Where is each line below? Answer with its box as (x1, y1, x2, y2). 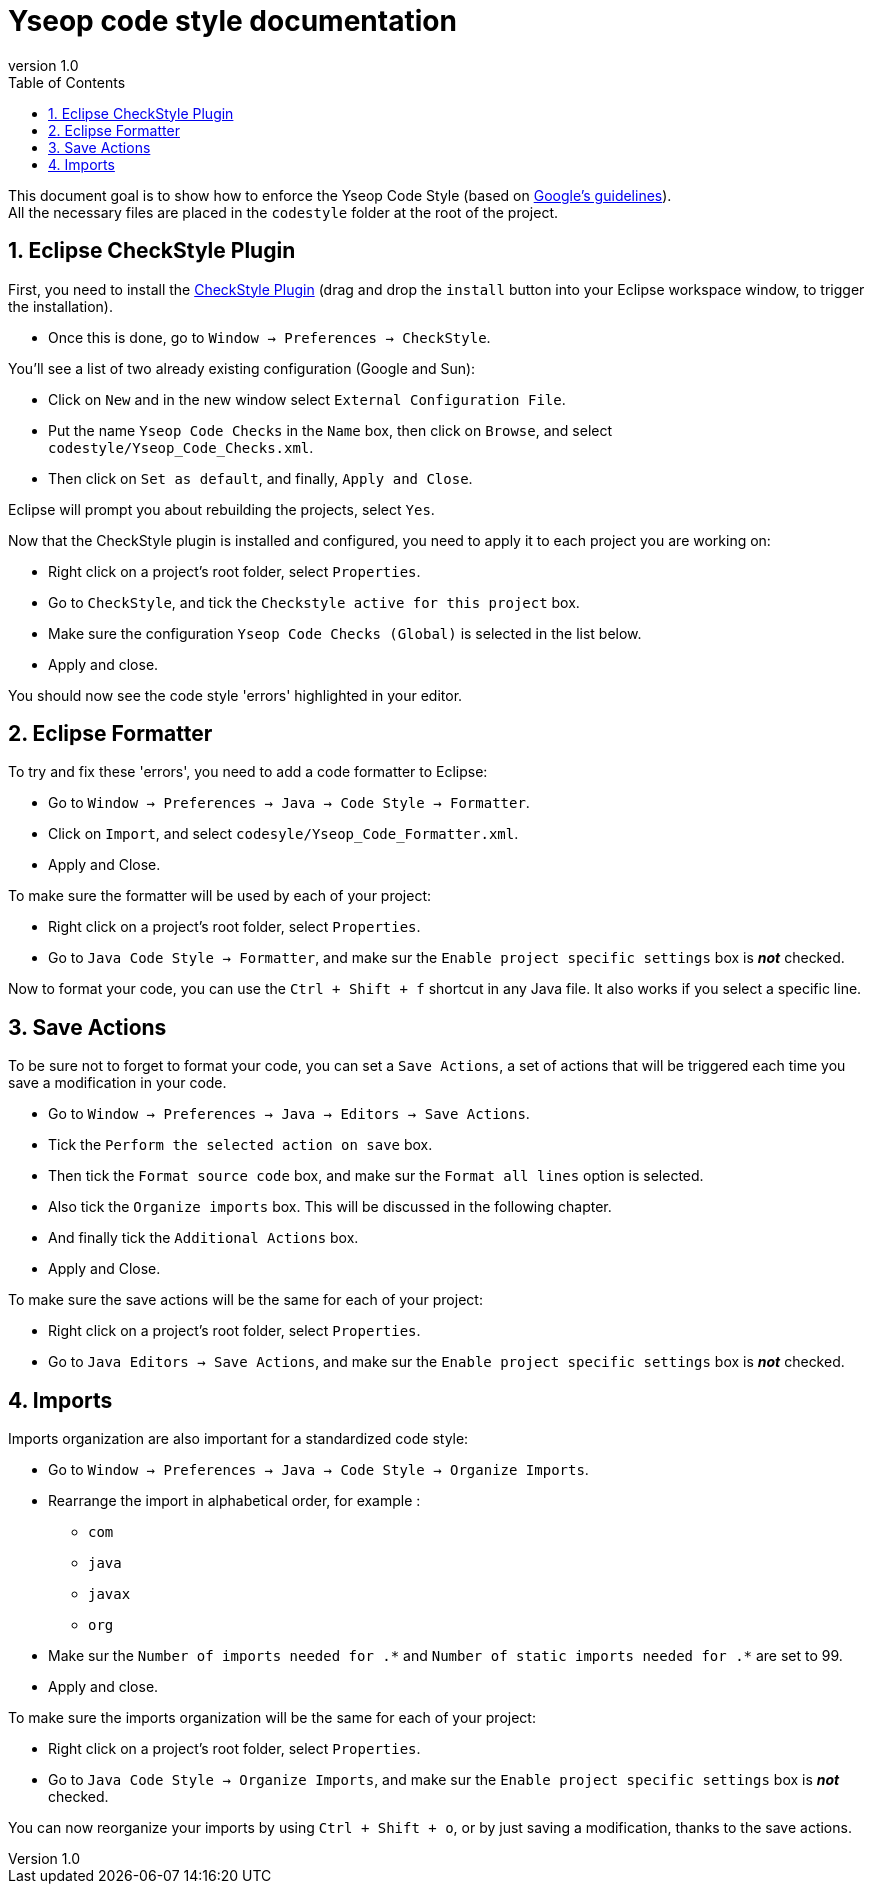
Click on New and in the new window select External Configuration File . (48, 390, 566, 408)
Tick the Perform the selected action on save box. (48, 1136, 433, 1154)
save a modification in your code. (8, 1074, 227, 1092)
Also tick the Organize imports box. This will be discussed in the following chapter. (48, 1198, 612, 1216)
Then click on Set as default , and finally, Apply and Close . (48, 469, 473, 487)
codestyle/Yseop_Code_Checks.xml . (48, 438, 314, 456)
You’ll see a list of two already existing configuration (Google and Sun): (8, 359, 476, 377)
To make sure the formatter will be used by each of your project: (8, 887, 432, 905)
